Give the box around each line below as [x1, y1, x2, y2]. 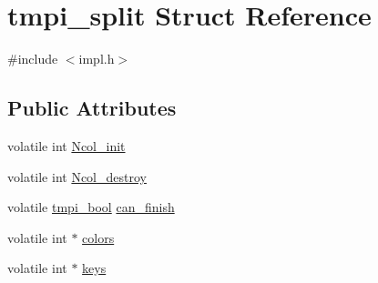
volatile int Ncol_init [7, 136, 126, 155]
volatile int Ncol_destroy [7, 167, 147, 186]
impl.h [78, 49, 115, 68]
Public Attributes [7, 94, 177, 122]
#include [7, 49, 58, 68]
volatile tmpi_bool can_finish [7, 197, 175, 217]
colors [82, 227, 115, 247]
